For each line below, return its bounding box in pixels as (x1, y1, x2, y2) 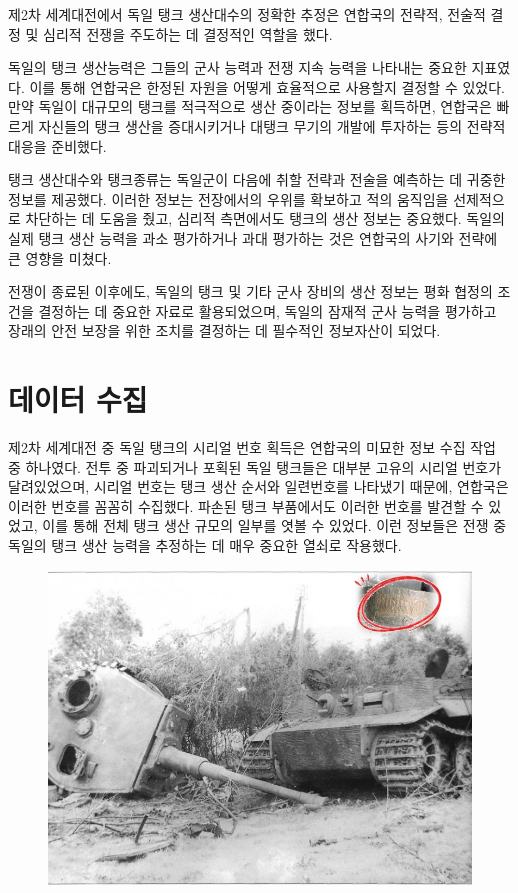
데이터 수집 (8, 379, 148, 420)
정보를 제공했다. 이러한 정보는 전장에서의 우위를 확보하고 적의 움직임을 (8, 188, 449, 209)
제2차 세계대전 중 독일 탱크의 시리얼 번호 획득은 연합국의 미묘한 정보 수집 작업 (8, 437, 496, 458)
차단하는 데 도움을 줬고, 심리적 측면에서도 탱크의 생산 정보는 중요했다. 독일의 (25, 208, 505, 229)
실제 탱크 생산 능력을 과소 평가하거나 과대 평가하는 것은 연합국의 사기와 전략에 (8, 227, 498, 248)
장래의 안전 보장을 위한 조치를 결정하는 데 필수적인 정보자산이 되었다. (8, 320, 441, 341)
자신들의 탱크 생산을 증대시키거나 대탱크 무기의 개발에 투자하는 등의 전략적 (38, 115, 506, 136)
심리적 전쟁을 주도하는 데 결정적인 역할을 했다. (43, 23, 333, 44)
